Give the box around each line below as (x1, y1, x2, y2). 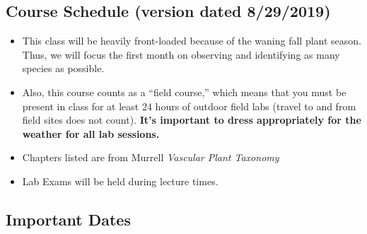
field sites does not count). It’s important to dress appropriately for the (22, 112, 361, 127)
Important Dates (6, 208, 131, 230)
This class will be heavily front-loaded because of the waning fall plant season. (22, 33, 362, 48)
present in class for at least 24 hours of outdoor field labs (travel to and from (22, 98, 356, 113)
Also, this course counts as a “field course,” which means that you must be (22, 84, 346, 99)
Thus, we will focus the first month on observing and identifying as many (22, 47, 340, 62)
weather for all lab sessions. (22, 126, 160, 141)
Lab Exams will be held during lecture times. (22, 173, 219, 188)
